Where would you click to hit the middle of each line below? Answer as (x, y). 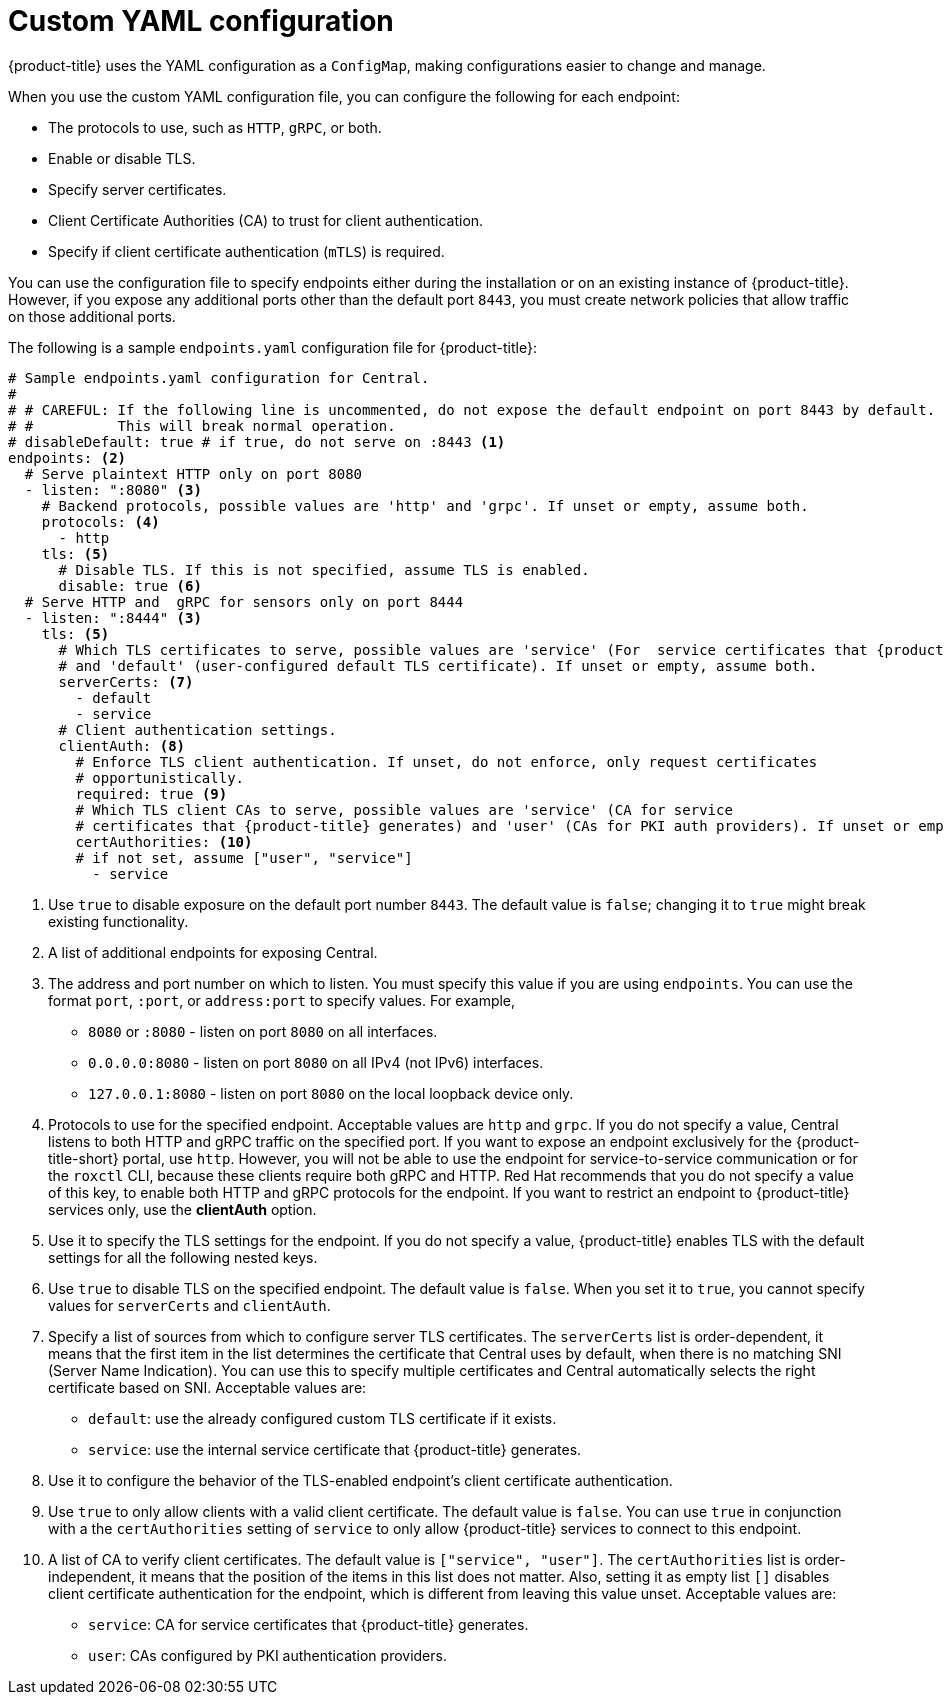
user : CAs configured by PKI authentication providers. (267, 1655)
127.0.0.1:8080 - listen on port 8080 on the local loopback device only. (331, 1093)
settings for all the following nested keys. (183, 1257)
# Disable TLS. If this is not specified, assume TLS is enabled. (324, 569)
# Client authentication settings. (197, 729)
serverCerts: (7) (126, 681)
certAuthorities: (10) (164, 841)
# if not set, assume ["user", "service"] (244, 857)
